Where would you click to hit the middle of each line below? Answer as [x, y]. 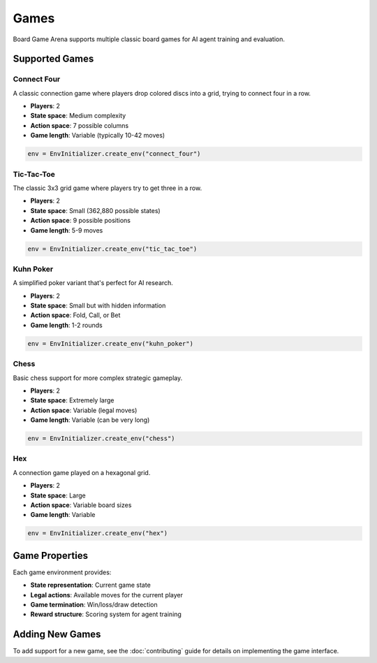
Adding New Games [57, 635]
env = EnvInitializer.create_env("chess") [101, 439]
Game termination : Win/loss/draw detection [94, 605]
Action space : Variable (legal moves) [84, 410]
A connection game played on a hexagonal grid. [82, 472]
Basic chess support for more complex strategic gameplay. [98, 378]
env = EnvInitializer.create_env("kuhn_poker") [110, 343]
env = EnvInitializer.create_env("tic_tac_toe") [112, 249]
